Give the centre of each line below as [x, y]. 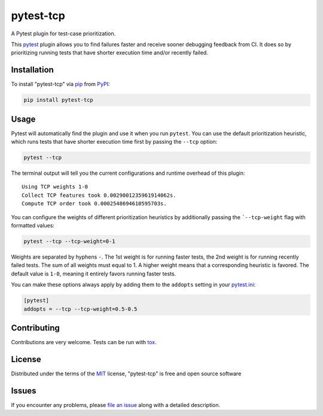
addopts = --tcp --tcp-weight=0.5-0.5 [80, 309]
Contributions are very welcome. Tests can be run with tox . [84, 342]
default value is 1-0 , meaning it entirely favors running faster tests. [94, 274]
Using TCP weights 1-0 [55, 187]
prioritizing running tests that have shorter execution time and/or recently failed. [110, 53]
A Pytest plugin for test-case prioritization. [63, 34]
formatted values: [33, 226]
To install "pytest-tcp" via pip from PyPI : [60, 84]
